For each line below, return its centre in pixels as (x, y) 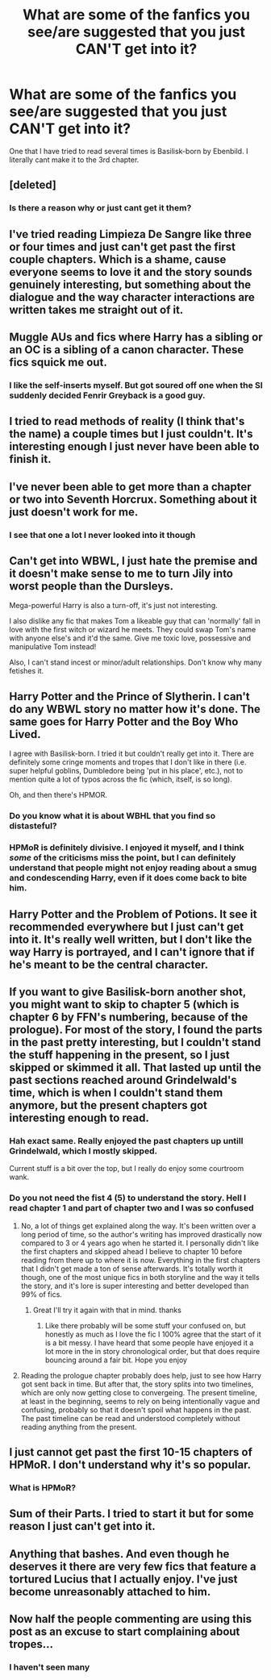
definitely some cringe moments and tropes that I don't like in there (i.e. (128, 762)
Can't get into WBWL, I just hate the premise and (133, 561)
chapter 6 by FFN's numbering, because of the (129, 1017)
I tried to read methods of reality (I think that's (127, 421)
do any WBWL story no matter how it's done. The (135, 709)
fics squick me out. (58, 363)
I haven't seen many (50, 1667)
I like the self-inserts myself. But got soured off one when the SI (136, 385)
